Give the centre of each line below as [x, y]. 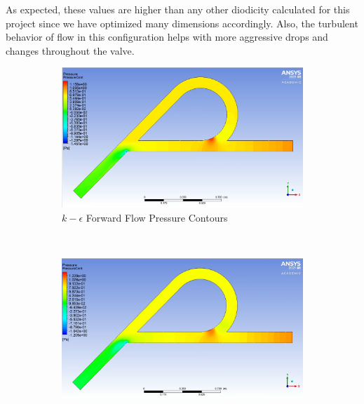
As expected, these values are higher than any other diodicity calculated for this [178, 9]
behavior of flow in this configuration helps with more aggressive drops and [167, 37]
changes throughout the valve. [70, 50]
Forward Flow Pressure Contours [157, 217]
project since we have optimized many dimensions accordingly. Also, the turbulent [182, 23]
